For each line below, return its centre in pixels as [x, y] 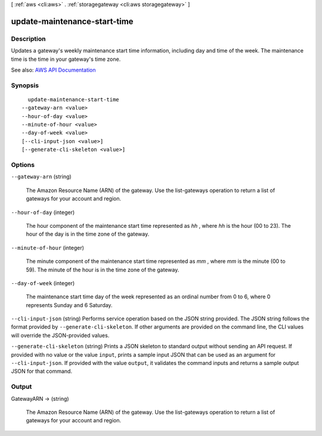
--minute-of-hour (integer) [48, 248]
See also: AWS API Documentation [53, 70]
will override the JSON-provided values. [60, 335]
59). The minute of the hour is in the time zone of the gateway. [103, 270]
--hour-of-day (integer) [43, 212]
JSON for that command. [42, 371]
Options [23, 165]
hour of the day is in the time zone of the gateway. [88, 234]
